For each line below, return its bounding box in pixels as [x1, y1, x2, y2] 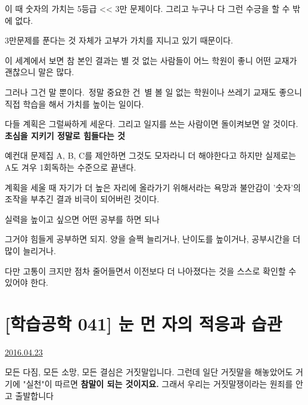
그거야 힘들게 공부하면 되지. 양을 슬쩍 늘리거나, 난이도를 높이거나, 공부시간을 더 [5, 233, 301, 245]
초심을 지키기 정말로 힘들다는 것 [5, 129, 125, 141]
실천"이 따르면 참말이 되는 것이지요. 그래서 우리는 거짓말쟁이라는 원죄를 [26, 378, 293, 389]
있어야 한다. [5, 276, 48, 289]
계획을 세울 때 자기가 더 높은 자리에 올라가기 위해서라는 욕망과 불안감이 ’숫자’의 [5, 181, 301, 193]
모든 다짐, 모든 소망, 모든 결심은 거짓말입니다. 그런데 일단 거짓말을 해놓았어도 [5, 366, 293, 378]
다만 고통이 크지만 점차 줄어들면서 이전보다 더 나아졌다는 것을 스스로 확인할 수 [5, 264, 297, 277]
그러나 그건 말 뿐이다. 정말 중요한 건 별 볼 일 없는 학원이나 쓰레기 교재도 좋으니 [5, 85, 302, 98]
